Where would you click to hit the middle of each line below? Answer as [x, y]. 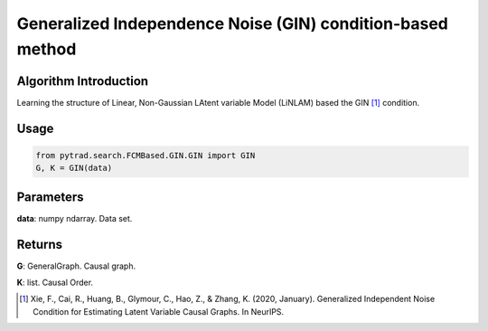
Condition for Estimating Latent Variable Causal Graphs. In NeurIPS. [159, 311]
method [47, 49]
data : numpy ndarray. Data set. [75, 218]
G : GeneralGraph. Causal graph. [76, 266]
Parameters [50, 197]
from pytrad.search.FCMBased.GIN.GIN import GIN [145, 155]
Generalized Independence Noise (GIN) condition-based [233, 24]
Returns [40, 244]
